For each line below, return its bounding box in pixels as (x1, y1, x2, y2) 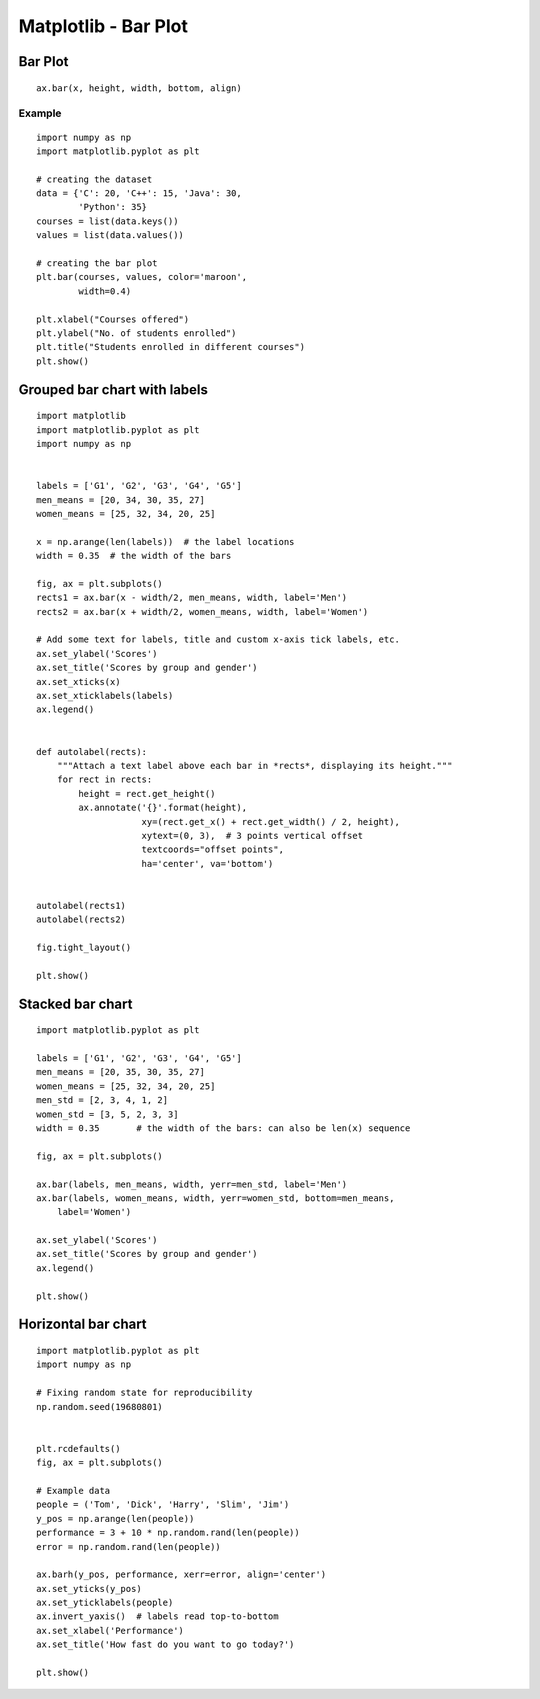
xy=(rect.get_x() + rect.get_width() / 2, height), (141, 816, 400, 827)
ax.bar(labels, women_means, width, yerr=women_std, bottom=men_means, (36, 1192, 395, 1204)
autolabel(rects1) (36, 900, 127, 911)
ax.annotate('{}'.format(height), (78, 802, 248, 814)
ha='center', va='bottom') (141, 858, 274, 869)
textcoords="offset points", (141, 844, 285, 855)
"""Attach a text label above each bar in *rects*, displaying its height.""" (56, 760, 453, 771)
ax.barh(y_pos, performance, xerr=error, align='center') (36, 1569, 327, 1580)
